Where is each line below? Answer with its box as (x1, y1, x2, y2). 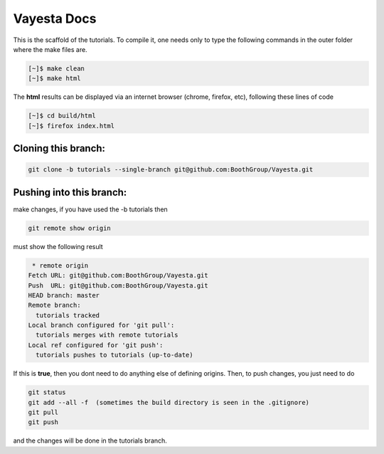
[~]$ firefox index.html (28, 122, 115, 130)
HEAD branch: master (28, 291, 100, 299)
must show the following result (13, 242, 103, 250)
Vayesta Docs (13, 11, 97, 26)
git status (28, 389, 66, 396)
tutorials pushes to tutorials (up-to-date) (36, 351, 193, 359)
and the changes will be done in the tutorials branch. (13, 436, 167, 445)
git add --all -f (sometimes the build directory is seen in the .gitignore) (28, 398, 309, 406)
